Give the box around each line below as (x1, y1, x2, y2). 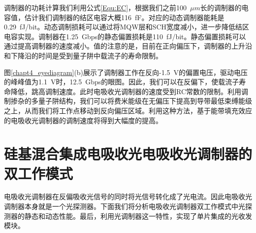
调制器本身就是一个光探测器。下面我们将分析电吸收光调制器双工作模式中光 (4, 201, 245, 211)
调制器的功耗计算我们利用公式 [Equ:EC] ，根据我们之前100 (4, 2, 187, 12)
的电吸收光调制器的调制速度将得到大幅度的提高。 (4, 115, 162, 125)
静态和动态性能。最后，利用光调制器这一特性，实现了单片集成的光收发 (24, 210, 252, 221)
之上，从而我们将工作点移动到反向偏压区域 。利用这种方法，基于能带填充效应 (4, 105, 252, 115)
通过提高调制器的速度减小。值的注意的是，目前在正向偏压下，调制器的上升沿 (4, 41, 252, 51)
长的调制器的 (200, 2, 242, 12)
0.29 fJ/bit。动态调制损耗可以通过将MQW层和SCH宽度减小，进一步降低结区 (4, 22, 250, 32)
